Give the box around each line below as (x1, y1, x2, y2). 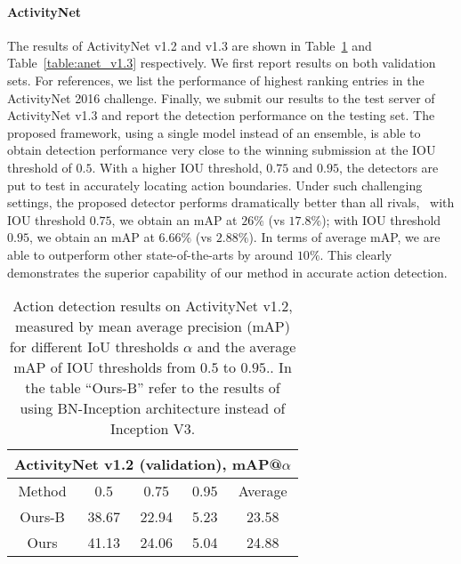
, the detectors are (338, 157, 439, 176)
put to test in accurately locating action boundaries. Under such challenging (7, 175, 423, 194)
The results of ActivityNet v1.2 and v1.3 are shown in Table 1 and (7, 36, 372, 54)
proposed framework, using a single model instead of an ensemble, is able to (7, 123, 421, 141)
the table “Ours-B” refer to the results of (25, 377, 280, 399)
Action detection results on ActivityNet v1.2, (12, 295, 293, 317)
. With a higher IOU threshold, (92, 157, 263, 176)
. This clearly (319, 245, 392, 263)
